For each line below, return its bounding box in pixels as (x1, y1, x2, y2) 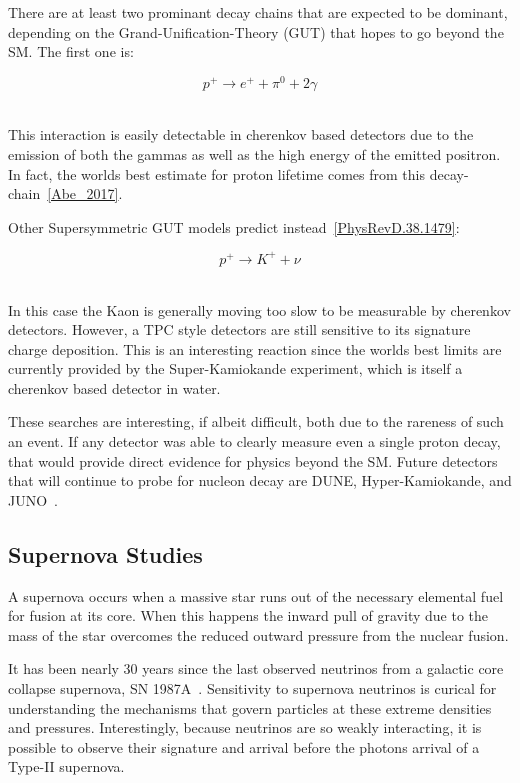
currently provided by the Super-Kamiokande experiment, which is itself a (8, 358, 463, 379)
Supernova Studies (8, 538, 203, 569)
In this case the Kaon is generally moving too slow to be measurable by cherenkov (8, 299, 511, 320)
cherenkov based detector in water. (8, 377, 221, 398)
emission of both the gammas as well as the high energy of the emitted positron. (8, 144, 501, 165)
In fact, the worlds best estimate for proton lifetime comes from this (8, 163, 426, 184)
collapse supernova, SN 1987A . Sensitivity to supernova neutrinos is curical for (8, 678, 497, 699)
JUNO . (8, 489, 58, 510)
